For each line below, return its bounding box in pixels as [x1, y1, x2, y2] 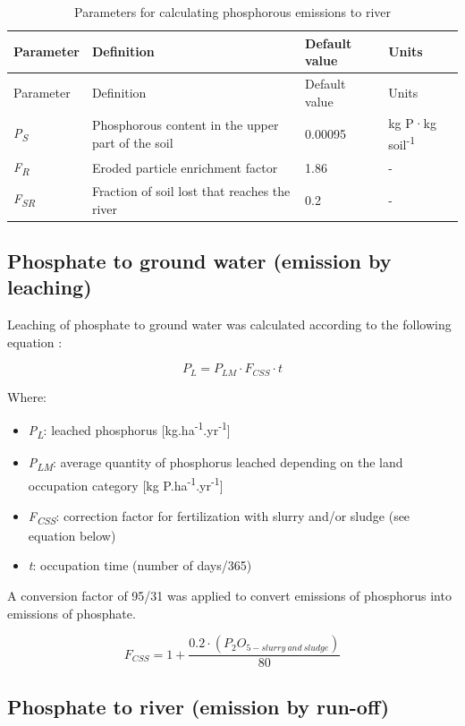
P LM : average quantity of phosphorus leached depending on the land [28, 453, 403, 474]
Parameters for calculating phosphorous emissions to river [73, 3, 391, 21]
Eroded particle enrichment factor [91, 158, 278, 176]
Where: [7, 387, 46, 406]
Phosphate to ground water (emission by [7, 247, 392, 275]
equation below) [28, 525, 116, 544]
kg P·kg [388, 114, 437, 132]
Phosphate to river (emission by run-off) [7, 692, 390, 720]
